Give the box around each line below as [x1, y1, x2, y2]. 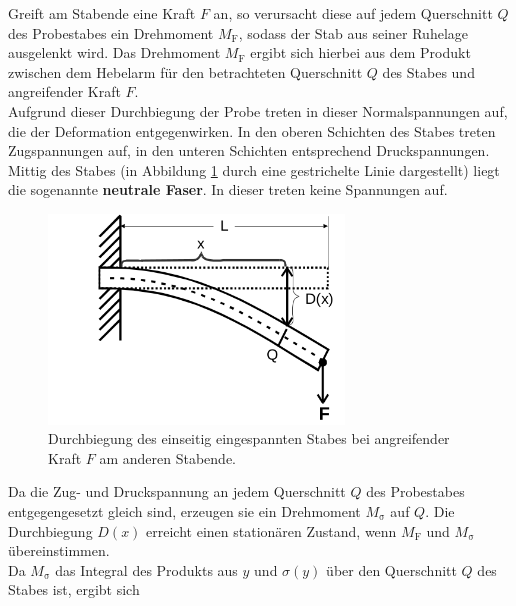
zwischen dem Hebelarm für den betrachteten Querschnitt [8, 61, 363, 82]
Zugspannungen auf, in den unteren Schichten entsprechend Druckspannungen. [8, 140, 490, 161]
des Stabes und [382, 61, 475, 82]
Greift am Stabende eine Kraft [8, 3, 196, 23]
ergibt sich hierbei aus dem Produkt [250, 42, 471, 63]
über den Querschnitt [326, 559, 457, 580]
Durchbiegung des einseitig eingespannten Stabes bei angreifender [48, 428, 450, 449]
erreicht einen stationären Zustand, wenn [146, 520, 397, 541]
